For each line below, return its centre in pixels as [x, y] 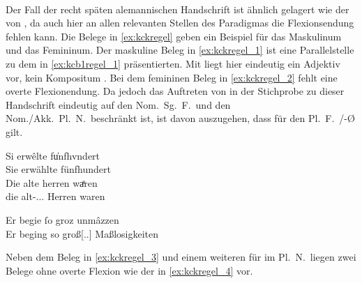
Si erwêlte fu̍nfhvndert [53, 155]
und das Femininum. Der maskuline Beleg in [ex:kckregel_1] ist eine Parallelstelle [180, 50]
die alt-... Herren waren [55, 196]
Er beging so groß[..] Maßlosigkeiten [82, 233]
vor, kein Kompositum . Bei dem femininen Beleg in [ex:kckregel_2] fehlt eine [172, 77]
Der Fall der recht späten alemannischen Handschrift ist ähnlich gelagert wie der [178, 9]
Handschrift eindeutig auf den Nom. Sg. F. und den [118, 104]
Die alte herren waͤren [52, 182]
